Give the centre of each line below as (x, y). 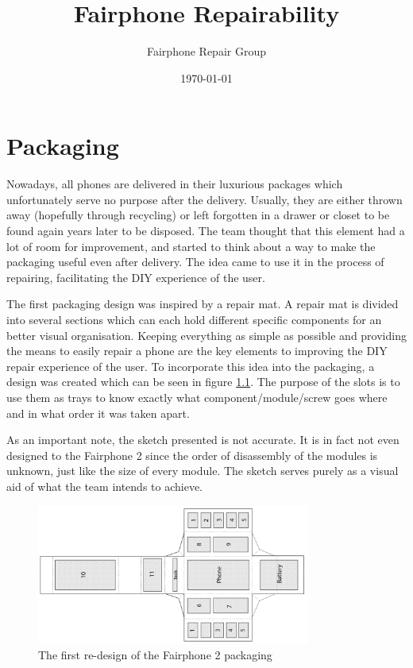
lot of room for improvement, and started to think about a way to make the (191, 246)
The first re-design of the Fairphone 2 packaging (155, 655)
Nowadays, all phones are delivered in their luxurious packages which (175, 184)
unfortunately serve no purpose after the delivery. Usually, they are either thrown (205, 199)
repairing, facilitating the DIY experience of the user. (136, 277)
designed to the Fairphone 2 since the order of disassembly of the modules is (192, 455)
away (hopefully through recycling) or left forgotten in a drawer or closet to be (198, 215)
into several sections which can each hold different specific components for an (194, 319)
